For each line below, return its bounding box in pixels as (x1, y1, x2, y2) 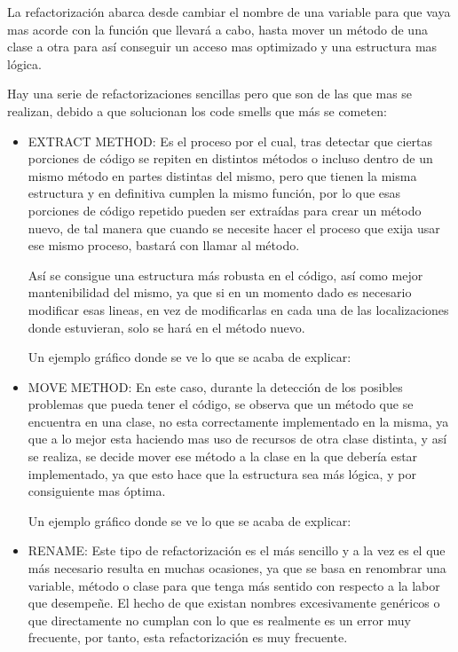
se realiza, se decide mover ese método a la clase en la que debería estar (28, 447, 418, 466)
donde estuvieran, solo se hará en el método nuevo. (28, 318, 305, 336)
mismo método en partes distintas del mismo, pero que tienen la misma (28, 166, 417, 185)
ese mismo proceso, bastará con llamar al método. (28, 236, 300, 255)
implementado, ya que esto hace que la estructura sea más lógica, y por (28, 464, 416, 483)
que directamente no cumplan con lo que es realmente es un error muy (28, 610, 411, 629)
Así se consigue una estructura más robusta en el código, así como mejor (28, 265, 423, 284)
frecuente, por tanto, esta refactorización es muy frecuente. (28, 628, 348, 647)
